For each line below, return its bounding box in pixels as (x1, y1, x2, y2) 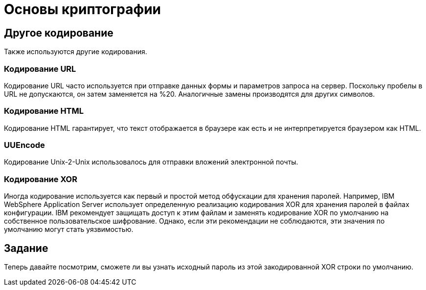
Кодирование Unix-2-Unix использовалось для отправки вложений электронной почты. (4, 158, 298, 166)
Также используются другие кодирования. (4, 47, 147, 56)
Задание (4, 242, 48, 254)
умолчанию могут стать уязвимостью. (4, 225, 134, 234)
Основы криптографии (4, 1, 161, 18)
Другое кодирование (4, 26, 113, 39)
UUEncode (4, 140, 45, 150)
